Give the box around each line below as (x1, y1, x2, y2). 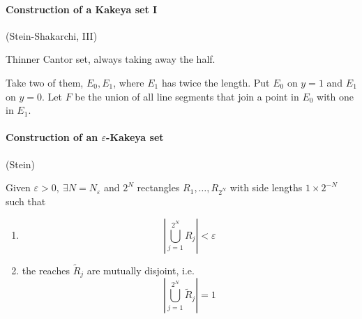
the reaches (22, 262, 70, 277)
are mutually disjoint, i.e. (86, 262, 195, 277)
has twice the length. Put (161, 75, 270, 89)
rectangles (137, 180, 180, 195)
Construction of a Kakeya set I (6, 1, 158, 16)
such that (6, 193, 46, 208)
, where (113, 75, 144, 89)
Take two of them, (6, 75, 84, 89)
